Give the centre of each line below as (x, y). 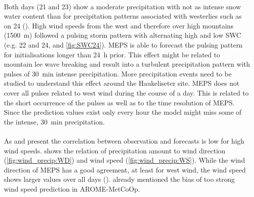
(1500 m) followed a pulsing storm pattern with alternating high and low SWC (123, 35)
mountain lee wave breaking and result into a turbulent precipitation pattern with (127, 64)
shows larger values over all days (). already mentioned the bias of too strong (119, 179)
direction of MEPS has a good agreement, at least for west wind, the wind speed (125, 169)
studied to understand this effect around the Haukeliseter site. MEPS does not (122, 83)
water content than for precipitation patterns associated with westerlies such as (123, 16)
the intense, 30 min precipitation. (54, 121)
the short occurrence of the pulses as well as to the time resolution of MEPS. (119, 102)
